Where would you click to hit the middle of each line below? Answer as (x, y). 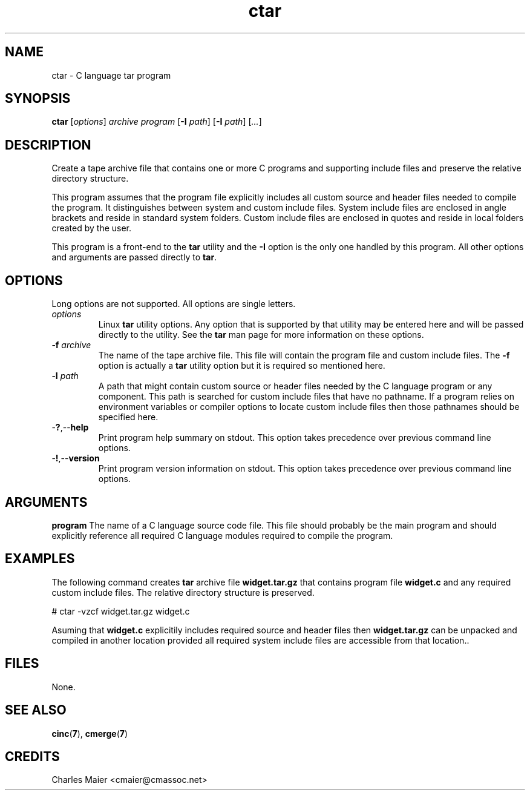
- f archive (71, 345)
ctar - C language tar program (111, 75)
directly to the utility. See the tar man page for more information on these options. (261, 335)
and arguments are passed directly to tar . (134, 257)
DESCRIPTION (48, 145)
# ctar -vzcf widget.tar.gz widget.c (121, 611)
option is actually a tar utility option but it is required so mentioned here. (242, 366)
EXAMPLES (40, 559)
